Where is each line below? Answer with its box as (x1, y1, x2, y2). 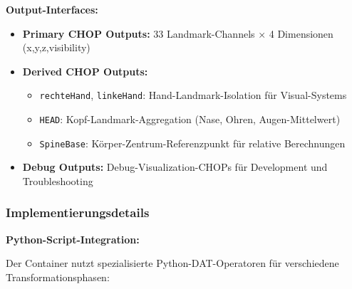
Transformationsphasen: (6, 269, 110, 284)
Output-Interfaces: (6, 2, 98, 16)
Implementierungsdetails (6, 204, 150, 221)
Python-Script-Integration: (6, 231, 140, 246)
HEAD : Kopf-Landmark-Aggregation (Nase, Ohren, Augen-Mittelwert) (39, 112, 341, 127)
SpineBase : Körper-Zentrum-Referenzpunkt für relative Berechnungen (39, 135, 346, 150)
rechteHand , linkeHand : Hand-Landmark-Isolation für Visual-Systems (39, 88, 347, 103)
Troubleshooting (22, 173, 93, 188)
